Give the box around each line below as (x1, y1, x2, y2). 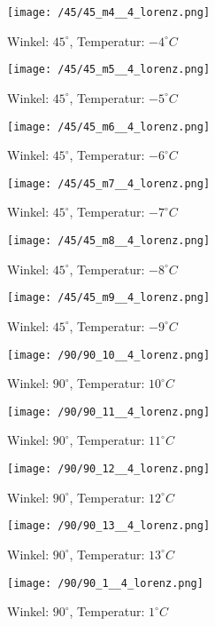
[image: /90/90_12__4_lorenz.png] (7, 463, 211, 475)
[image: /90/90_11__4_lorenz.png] (7, 405, 211, 418)
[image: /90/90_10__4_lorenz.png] (7, 348, 211, 361)
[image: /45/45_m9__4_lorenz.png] (7, 291, 211, 305)
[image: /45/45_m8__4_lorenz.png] (7, 234, 211, 247)
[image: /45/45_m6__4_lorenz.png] (7, 120, 211, 133)
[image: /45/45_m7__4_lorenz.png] (7, 177, 211, 190)
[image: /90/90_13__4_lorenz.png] (7, 519, 211, 533)
